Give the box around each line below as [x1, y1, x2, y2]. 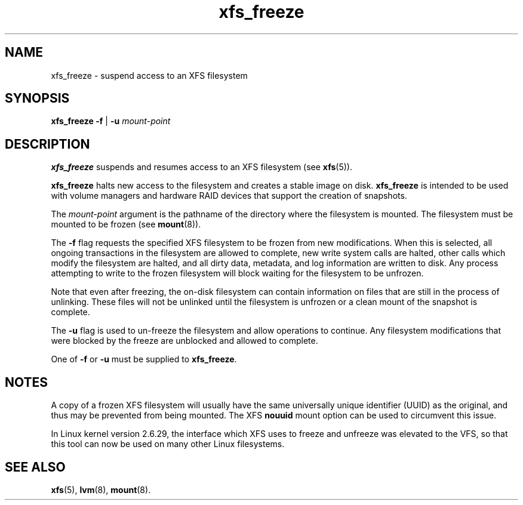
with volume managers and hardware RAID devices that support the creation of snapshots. [51, 190, 407, 201]
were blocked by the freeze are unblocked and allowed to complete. [51, 335, 318, 346]
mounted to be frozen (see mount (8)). [51, 219, 201, 230]
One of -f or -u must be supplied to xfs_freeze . [51, 354, 237, 365]
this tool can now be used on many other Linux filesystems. [51, 439, 285, 449]
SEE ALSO [5, 459, 66, 475]
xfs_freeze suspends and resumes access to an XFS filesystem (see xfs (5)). [51, 162, 353, 173]
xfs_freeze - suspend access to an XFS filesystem [51, 70, 248, 81]
